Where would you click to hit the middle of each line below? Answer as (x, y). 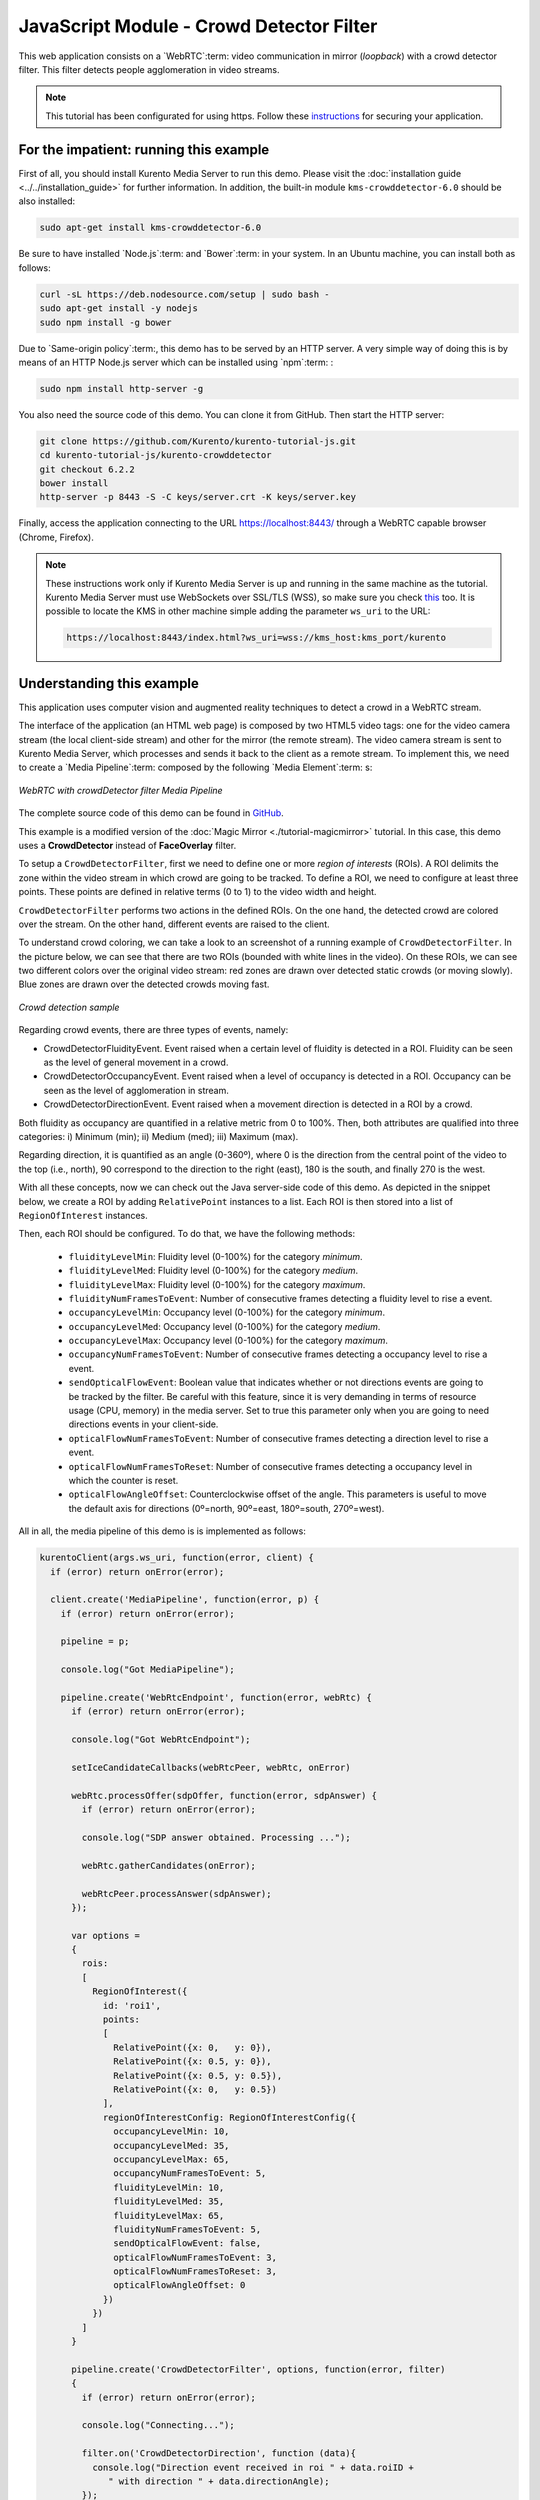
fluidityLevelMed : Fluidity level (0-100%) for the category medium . (213, 1271)
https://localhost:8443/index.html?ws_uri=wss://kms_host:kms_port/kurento (256, 638)
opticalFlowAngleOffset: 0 (179, 2285)
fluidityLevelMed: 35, (169, 2201)
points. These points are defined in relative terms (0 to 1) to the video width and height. (197, 892)
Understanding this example (109, 683)
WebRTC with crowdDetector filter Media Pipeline (121, 790)
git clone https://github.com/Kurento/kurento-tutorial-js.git (198, 441)
